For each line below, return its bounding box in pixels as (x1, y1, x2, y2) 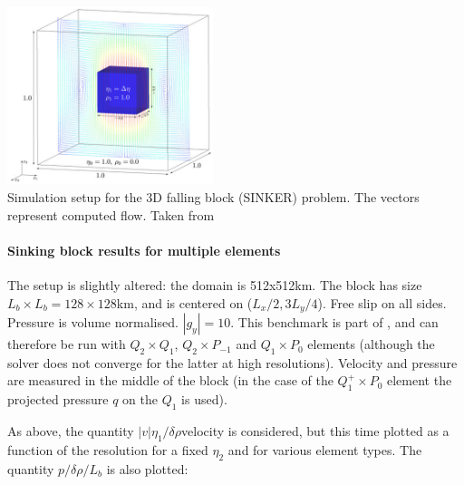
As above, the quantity (7, 422, 134, 441)
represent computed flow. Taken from (7, 205, 215, 224)
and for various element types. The (227, 440, 422, 459)
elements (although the (307, 335, 435, 354)
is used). (181, 390, 227, 409)
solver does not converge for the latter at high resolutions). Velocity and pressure (7, 353, 458, 372)
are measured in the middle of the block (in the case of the (7, 371, 333, 390)
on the (122, 390, 158, 409)
